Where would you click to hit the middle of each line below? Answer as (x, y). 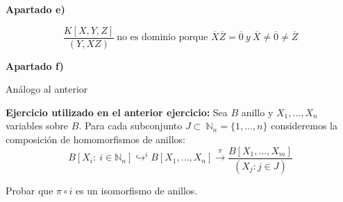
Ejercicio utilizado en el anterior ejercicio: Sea (117, 112)
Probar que (30, 190)
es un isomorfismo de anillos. (136, 190)
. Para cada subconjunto (131, 126)
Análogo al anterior (47, 89)
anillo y (257, 112)
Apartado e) (35, 9)
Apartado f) (35, 65)
